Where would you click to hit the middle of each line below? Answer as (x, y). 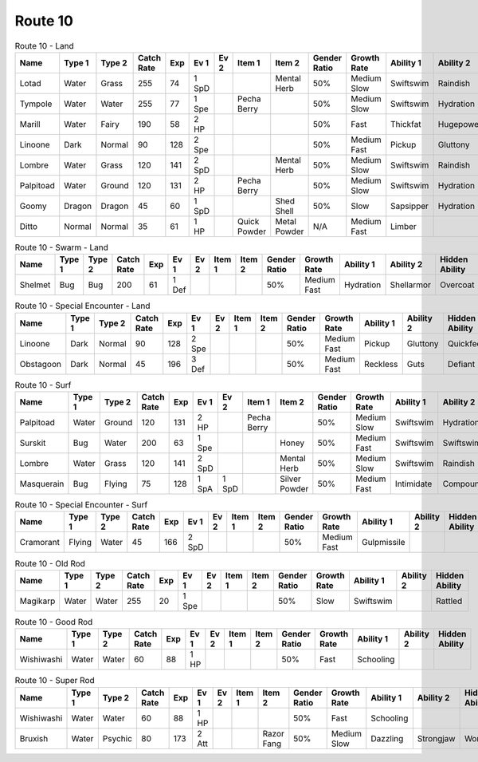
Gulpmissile (383, 543)
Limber (404, 226)
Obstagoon (40, 364)
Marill (30, 124)
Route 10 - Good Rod (54, 622)
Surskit (33, 443)
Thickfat (406, 124)
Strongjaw (436, 738)
